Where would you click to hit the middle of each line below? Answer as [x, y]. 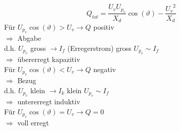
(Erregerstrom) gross [99, 48]
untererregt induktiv [49, 102]
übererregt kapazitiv [49, 59]
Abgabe [29, 38]
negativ [105, 69]
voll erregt [33, 123]
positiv [104, 27]
